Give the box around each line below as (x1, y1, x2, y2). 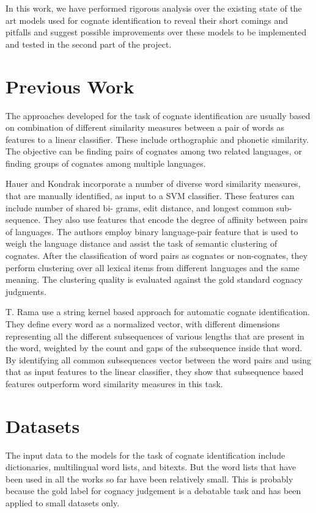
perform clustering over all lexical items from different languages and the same (6, 261, 299, 274)
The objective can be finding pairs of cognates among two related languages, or (6, 145, 302, 158)
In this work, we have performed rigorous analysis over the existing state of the (6, 2, 302, 14)
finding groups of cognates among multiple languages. (6, 156, 206, 169)
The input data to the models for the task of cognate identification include (6, 448, 285, 461)
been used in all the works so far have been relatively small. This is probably (6, 472, 293, 485)
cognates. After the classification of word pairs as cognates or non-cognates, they (6, 249, 308, 262)
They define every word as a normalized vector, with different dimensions (6, 318, 280, 330)
